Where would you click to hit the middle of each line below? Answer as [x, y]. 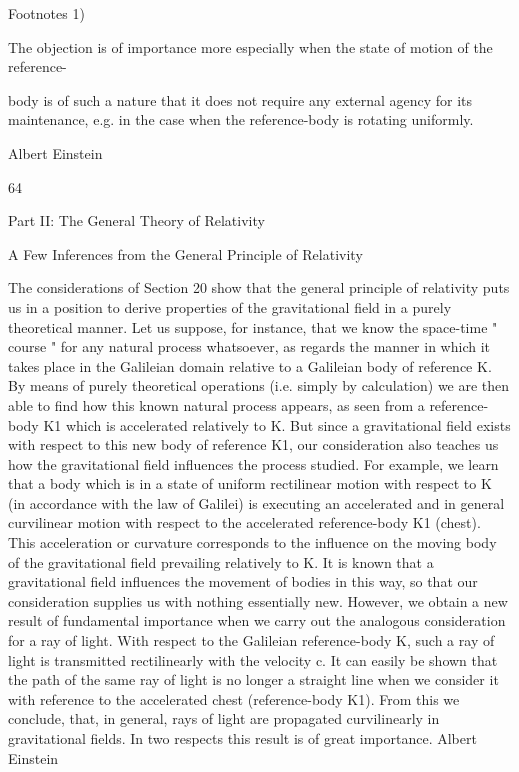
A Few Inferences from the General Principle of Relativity [185, 253]
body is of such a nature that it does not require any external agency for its [240, 99]
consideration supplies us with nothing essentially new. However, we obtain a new [258, 600]
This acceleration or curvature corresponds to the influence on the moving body [252, 542]
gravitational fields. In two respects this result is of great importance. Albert [242, 738]
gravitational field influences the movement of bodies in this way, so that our [243, 581]
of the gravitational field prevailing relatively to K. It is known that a [221, 561]
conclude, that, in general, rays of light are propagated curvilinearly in [224, 718]
